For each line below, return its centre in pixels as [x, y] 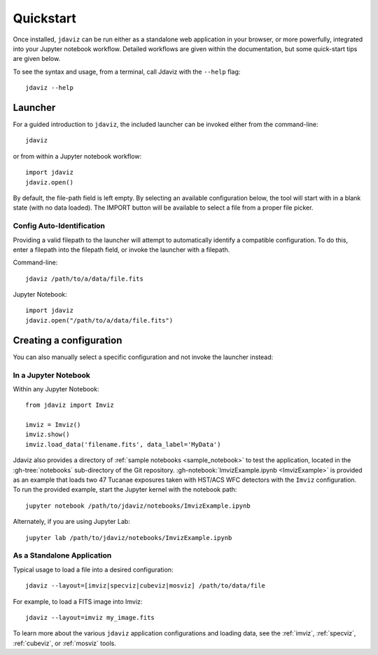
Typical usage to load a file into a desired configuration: [93, 569]
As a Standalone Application [62, 555]
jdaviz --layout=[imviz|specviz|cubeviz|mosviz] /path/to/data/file [145, 586]
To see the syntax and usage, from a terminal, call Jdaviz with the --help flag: [127, 72]
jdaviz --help [49, 88]
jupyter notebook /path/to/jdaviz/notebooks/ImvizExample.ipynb [138, 506]
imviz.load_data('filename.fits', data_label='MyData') [123, 444]
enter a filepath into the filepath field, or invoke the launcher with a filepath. [121, 250]
